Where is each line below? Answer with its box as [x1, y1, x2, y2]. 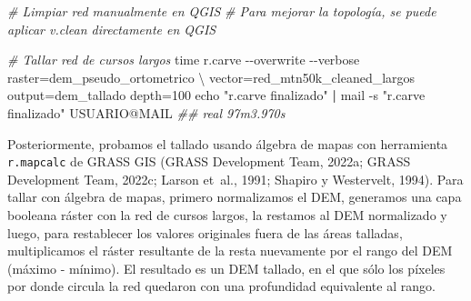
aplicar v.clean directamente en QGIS [7, 19, 216, 38]
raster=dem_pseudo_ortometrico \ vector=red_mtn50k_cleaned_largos [7, 67, 416, 86]
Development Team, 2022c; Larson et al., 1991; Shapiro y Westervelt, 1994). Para [7, 169, 464, 188]
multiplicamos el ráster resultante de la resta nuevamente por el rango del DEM [7, 241, 453, 260]
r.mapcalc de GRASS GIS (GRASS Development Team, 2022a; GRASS [7, 152, 411, 171]
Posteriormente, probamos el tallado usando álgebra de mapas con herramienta [7, 134, 448, 153]
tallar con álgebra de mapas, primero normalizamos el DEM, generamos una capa [7, 187, 462, 206]
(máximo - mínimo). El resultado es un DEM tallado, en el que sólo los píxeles [7, 258, 446, 277]
